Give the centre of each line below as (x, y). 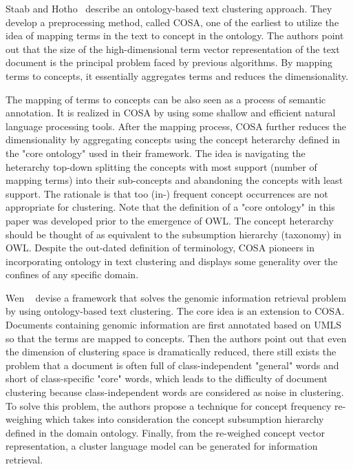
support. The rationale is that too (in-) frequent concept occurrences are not (167, 193)
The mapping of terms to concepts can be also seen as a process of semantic (166, 99)
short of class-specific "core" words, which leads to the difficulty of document (167, 378)
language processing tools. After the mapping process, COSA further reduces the (176, 126)
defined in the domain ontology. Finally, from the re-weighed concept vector (165, 432)
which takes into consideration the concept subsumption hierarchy (184, 419)
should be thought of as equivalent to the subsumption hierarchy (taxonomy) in (174, 234)
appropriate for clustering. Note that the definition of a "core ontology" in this (170, 207)
